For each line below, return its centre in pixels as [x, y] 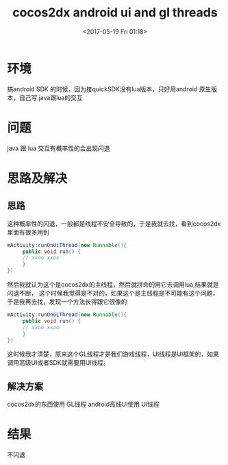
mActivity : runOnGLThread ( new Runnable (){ [67, 315]
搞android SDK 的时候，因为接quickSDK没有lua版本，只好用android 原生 [109, 89]
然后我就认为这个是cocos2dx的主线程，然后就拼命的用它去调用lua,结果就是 [113, 285]
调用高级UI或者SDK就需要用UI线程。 [58, 363]
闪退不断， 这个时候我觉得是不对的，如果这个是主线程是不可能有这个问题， [113, 293]
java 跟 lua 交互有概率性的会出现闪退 [59, 148]
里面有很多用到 [28, 232]
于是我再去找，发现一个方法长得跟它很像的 [67, 302]
